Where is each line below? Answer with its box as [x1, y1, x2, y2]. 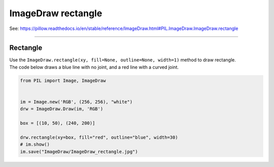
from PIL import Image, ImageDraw [20, 78, 106, 83]
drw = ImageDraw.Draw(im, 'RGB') [20, 106, 104, 112]
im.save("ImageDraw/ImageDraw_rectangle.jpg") [20, 149, 138, 154]
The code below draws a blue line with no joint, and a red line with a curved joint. [9, 64, 179, 70]
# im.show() [20, 142, 50, 147]
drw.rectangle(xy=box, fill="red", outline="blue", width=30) [20, 135, 178, 140]
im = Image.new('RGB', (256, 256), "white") [20, 99, 133, 105]
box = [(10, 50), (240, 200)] [20, 120, 95, 126]
